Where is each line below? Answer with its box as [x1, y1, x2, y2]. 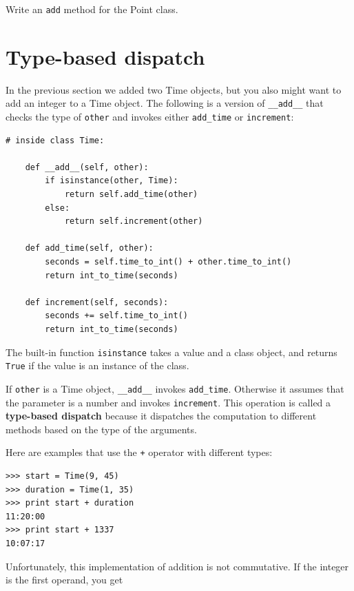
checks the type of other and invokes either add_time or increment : [6, 110, 294, 124]
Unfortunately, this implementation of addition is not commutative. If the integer [6, 559, 349, 573]
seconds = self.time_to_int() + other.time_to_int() [45, 257, 292, 267]
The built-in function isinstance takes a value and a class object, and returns [6, 344, 337, 359]
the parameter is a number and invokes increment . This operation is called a [6, 395, 331, 409]
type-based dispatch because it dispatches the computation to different [6, 408, 317, 423]
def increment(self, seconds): [25, 297, 169, 307]
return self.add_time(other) [64, 189, 198, 200]
